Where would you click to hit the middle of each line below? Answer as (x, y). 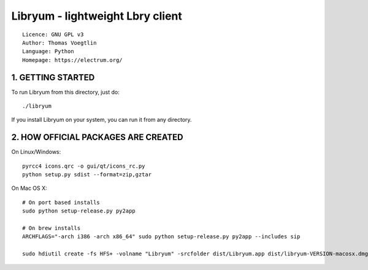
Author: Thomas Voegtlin (59, 43)
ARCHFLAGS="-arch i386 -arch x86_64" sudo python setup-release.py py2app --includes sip (161, 237)
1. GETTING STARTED (53, 77)
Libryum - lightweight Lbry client (97, 16)
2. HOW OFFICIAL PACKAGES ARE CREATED (97, 137)
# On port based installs (61, 202)
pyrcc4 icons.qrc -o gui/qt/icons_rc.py (84, 166)
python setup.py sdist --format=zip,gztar (87, 175)
